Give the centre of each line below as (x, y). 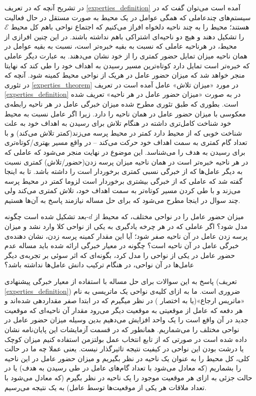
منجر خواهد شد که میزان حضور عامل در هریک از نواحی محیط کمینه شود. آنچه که (125, 75)
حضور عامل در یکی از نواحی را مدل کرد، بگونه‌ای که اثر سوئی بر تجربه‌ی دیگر (120, 255)
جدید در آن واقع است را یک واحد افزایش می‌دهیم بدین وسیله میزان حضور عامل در (127, 320)
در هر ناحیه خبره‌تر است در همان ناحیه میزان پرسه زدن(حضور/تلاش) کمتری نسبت (126, 161)
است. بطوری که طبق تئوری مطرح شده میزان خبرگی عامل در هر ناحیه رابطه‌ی (122, 103)
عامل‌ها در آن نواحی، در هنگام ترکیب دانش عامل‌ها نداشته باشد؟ (99, 265)
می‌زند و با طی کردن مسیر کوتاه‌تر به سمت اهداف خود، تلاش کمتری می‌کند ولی (123, 190)
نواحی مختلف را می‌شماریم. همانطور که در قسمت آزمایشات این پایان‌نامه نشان (122, 329)
